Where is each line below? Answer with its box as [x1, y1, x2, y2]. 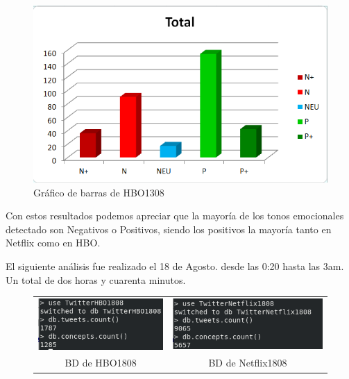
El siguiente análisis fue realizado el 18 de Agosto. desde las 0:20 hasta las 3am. [6, 259, 344, 273]
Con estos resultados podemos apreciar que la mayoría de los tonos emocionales [6, 208, 344, 223]
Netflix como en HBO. [6, 235, 101, 250]
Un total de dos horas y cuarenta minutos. [6, 272, 186, 287]
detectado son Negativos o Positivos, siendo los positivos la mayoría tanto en [6, 221, 332, 236]
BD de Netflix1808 [208, 355, 287, 370]
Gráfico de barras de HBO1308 [33, 185, 164, 199]
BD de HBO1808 [65, 355, 137, 370]
